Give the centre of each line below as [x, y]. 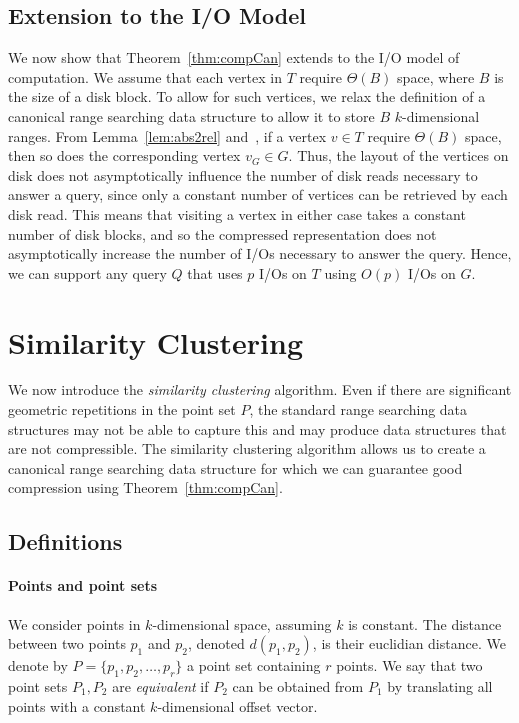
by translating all [440, 685]
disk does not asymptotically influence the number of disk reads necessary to [243, 174]
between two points [67, 643]
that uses [215, 272]
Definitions [65, 541]
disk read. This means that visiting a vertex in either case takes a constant [237, 213]
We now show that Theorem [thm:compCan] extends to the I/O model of [234, 57]
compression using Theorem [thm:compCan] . [145, 487]
